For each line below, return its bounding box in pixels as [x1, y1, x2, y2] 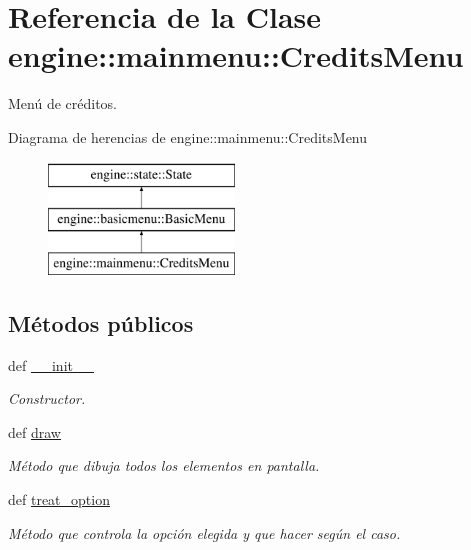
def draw [8, 421, 61, 442]
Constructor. [8, 388, 86, 409]
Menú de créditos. [8, 93, 118, 114]
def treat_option [8, 489, 110, 510]
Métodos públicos [8, 307, 194, 338]
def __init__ [8, 354, 94, 375]
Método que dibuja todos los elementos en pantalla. [8, 455, 320, 476]
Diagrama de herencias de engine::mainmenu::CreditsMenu [8, 126, 368, 147]
